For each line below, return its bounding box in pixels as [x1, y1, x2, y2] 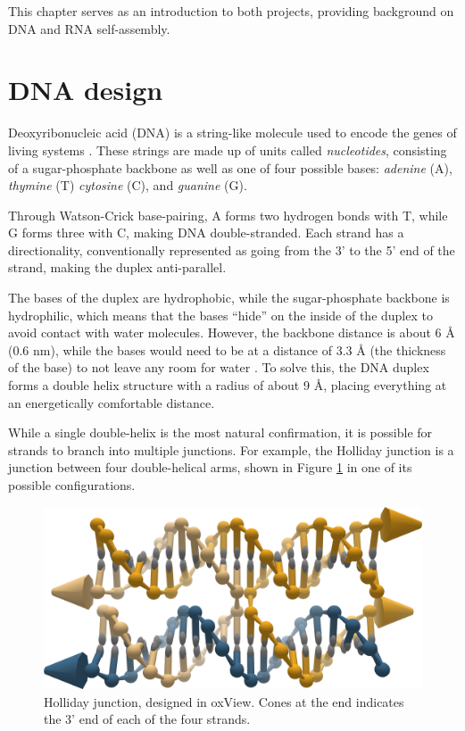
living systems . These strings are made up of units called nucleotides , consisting [8, 140, 447, 159]
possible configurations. [8, 476, 136, 494]
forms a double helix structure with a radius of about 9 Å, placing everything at [8, 376, 447, 395]
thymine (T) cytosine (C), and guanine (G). [8, 176, 247, 195]
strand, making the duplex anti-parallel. [8, 258, 227, 277]
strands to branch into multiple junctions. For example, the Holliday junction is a [8, 440, 454, 459]
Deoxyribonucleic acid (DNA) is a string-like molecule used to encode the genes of [8, 123, 457, 142]
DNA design [8, 71, 163, 108]
